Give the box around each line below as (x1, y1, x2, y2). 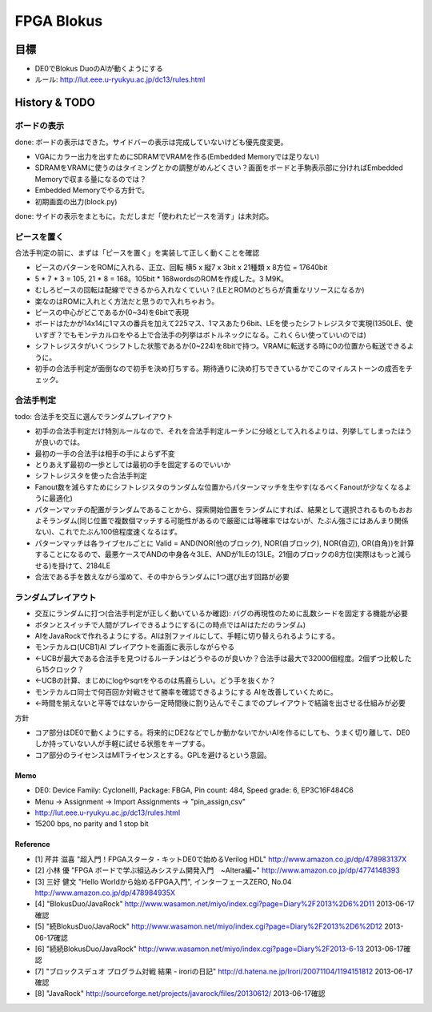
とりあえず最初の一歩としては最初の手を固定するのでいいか (34, 460, 231, 470)
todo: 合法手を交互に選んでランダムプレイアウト (14, 411, 174, 421)
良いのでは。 (41, 437, 84, 447)
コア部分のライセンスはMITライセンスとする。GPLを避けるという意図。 (34, 750, 271, 760)
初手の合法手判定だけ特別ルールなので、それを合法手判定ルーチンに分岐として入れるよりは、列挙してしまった (34, 425, 398, 436)
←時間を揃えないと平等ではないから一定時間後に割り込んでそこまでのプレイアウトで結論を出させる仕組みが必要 (34, 698, 406, 708)
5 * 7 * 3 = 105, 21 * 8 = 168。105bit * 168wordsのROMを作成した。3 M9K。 (34, 273, 288, 284)
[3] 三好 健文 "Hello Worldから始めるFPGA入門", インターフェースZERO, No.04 (34, 877, 292, 886)
